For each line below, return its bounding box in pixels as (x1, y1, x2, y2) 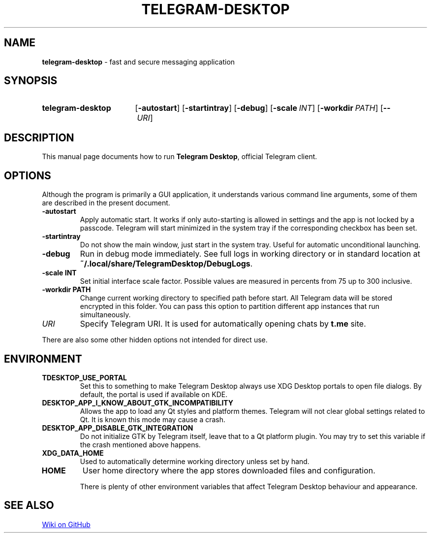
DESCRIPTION (4, 131, 74, 144)
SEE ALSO (4, 499, 54, 512)
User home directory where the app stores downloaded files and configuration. (82, 465, 375, 475)
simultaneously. (80, 310, 131, 319)
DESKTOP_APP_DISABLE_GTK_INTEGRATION (42, 423, 193, 432)
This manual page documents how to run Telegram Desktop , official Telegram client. (42, 152, 317, 161)
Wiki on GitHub (42, 520, 91, 529)
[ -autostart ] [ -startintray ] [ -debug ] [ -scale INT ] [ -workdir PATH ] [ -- (135, 103, 391, 113)
